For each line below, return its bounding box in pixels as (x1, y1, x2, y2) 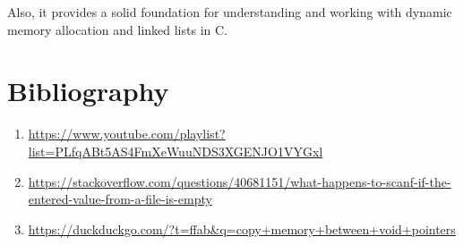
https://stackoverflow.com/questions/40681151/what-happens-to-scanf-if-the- (28, 172, 451, 190)
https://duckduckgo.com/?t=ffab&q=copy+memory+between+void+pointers (28, 219, 456, 238)
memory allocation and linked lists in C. (7, 20, 227, 38)
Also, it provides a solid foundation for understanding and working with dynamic (7, 3, 452, 21)
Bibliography (7, 72, 169, 109)
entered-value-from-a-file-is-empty (28, 190, 212, 208)
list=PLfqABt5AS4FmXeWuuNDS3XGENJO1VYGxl (28, 141, 323, 160)
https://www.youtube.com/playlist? (28, 124, 226, 143)
